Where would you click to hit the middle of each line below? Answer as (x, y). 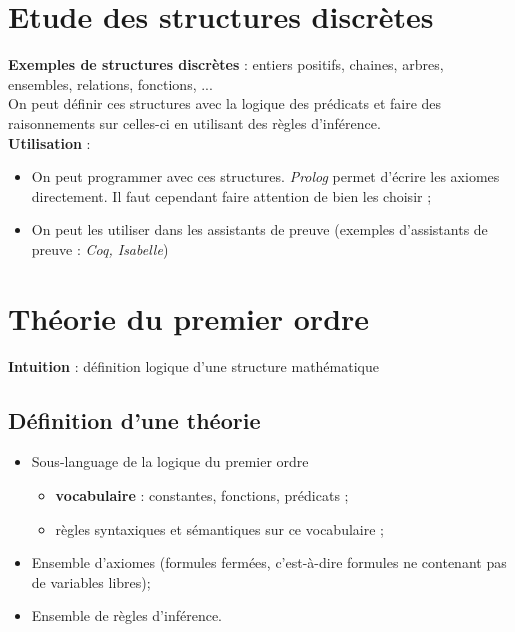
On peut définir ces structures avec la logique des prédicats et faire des (225, 103)
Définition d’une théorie (134, 419)
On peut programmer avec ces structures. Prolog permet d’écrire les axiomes (265, 176)
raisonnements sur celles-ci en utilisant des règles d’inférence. (194, 122)
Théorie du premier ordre (189, 317)
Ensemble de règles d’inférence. (126, 615)
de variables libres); (91, 581)
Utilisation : (49, 142)
